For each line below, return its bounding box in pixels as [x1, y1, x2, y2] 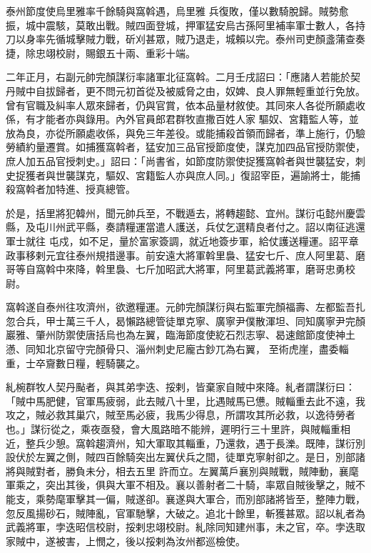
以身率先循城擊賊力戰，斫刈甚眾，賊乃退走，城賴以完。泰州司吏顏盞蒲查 [15, 31, 355, 46]
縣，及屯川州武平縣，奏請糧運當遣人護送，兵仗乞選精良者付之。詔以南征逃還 [6, 219, 365, 234]
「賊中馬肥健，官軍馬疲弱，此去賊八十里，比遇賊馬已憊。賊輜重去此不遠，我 [6, 393, 365, 408]
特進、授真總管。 [55, 181, 136, 196]
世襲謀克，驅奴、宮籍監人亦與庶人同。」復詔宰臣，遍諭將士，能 [55, 167, 350, 182]
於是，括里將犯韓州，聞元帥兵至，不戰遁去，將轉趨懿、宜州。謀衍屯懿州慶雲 [6, 205, 365, 220]
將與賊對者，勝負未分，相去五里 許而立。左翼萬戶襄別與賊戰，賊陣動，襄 [6, 463, 349, 478]
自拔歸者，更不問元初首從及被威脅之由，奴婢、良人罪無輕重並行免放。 [35, 83, 365, 98]
